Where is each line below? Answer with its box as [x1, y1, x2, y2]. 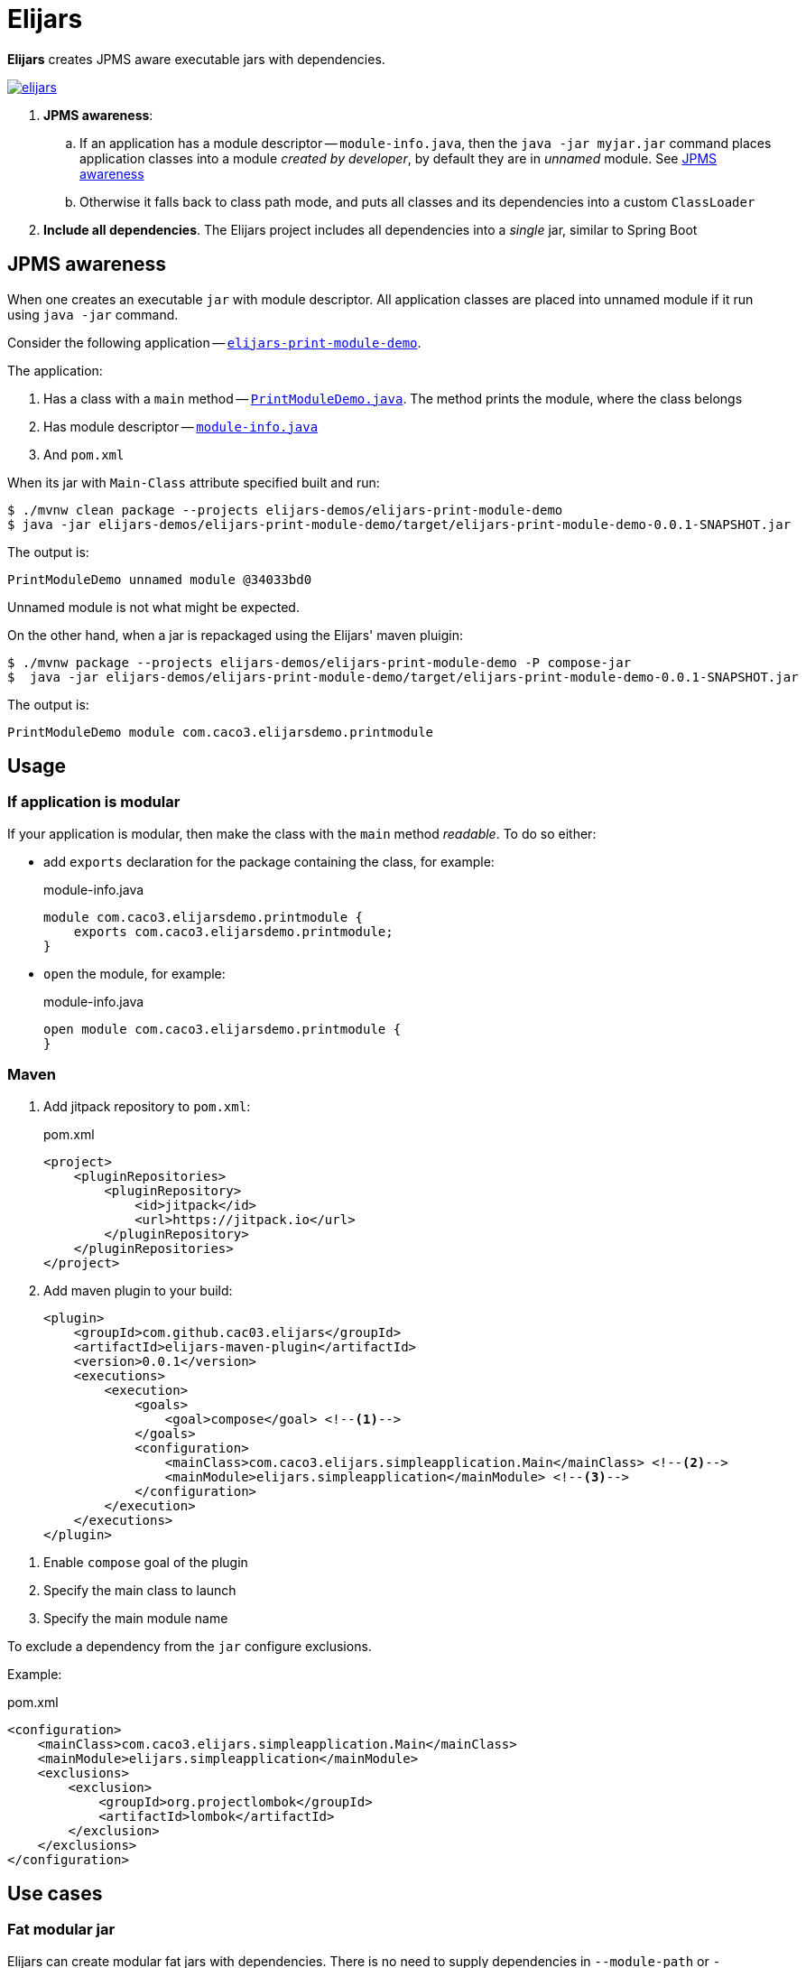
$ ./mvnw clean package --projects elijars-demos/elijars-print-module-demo [7, 502, 563, 517]
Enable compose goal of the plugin [43, 1554, 248, 1570]
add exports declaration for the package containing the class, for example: [43, 853, 495, 869]
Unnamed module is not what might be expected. [7, 599, 300, 615]
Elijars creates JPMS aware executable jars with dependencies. [7, 51, 385, 67]
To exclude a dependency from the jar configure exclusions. [7, 1638, 372, 1654]
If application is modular [7, 793, 181, 812]
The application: [7, 362, 103, 378]
